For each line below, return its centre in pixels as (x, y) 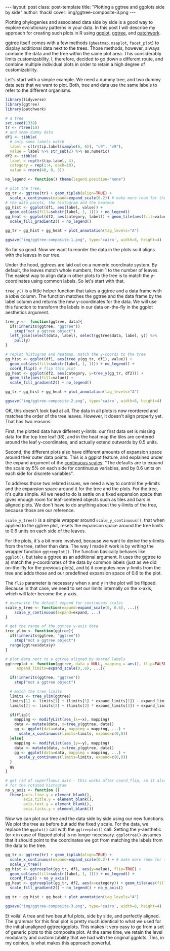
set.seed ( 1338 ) (21, 123)
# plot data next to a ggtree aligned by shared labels (65, 659)
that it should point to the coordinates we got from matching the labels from (84, 840)
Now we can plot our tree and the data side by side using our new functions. (85, 819)
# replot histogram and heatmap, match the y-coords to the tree (75, 354)
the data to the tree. (26, 845)
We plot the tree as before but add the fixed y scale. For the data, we (77, 824)
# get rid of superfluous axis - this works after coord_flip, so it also (86, 780)
